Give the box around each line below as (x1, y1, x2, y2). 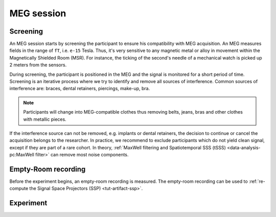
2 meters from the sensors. (9, 62, 67, 68)
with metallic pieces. (23, 116, 66, 122)
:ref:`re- (248, 178, 265, 184)
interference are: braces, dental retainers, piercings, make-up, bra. (9, 86, 150, 92)
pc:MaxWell (9, 152, 34, 158)
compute (9, 185, 29, 192)
